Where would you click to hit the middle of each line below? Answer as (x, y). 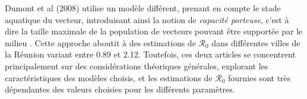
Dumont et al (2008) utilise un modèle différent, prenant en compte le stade (143, 8)
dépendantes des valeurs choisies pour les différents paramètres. (120, 89)
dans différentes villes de (256, 42)
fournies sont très (259, 77)
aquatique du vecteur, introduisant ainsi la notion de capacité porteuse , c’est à (147, 19)
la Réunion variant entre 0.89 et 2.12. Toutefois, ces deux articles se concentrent (150, 54)
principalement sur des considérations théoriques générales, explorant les (137, 66)
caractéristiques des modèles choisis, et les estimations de (109, 77)
